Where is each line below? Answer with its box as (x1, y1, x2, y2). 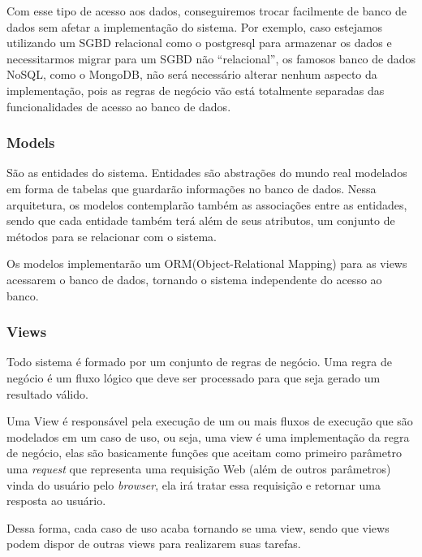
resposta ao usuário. (6, 492, 106, 509)
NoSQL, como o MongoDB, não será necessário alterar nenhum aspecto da (6, 66, 377, 83)
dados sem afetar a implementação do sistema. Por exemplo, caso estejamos (6, 18, 383, 35)
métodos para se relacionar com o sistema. (6, 227, 217, 244)
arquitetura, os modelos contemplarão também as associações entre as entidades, (6, 196, 407, 213)
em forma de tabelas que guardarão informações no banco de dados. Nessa (6, 179, 377, 196)
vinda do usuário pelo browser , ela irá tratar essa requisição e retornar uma (6, 476, 381, 493)
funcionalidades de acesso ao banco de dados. (6, 97, 231, 114)
